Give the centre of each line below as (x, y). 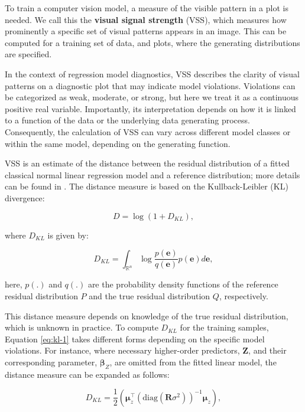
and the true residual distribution (150, 295)
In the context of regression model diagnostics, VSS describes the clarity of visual (152, 73)
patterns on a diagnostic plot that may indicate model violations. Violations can (150, 85)
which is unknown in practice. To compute (82, 327)
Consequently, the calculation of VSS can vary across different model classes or (148, 131)
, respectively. (244, 295)
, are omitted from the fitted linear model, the (193, 362)
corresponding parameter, (51, 362)
